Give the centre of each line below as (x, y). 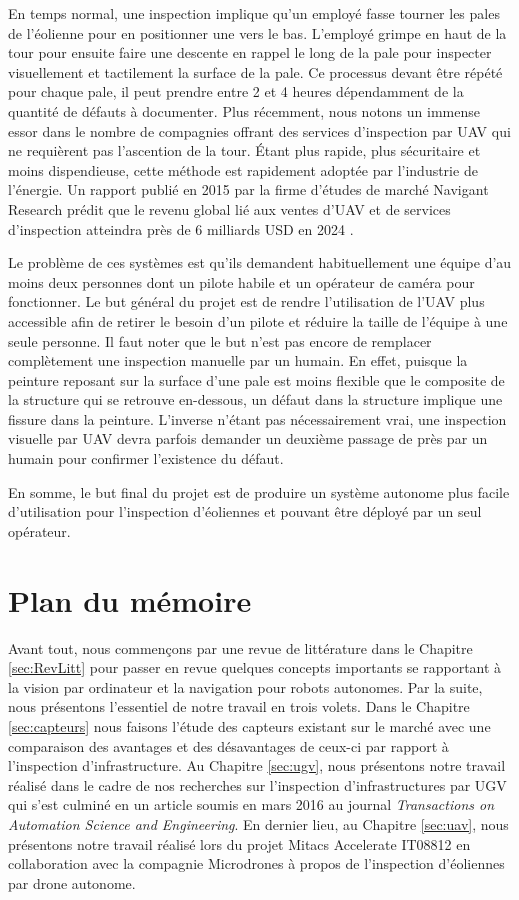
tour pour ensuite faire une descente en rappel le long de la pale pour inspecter (250, 52)
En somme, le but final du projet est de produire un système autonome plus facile (259, 491)
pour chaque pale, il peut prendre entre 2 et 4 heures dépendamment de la (236, 91)
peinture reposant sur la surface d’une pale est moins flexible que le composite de (256, 379)
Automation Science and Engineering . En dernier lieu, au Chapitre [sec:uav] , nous (258, 823)
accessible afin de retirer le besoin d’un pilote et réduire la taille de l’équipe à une (258, 320)
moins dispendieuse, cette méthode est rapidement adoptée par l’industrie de (243, 169)
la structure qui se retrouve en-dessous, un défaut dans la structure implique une (255, 399)
